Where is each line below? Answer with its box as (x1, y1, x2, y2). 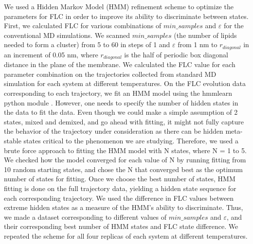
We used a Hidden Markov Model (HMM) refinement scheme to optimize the (4, 1, 234, 11)
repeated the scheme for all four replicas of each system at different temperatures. (4, 230, 248, 241)
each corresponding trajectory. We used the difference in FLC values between (4, 192, 234, 203)
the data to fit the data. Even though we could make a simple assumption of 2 (4, 107, 238, 117)
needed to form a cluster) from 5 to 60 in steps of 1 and (4, 39, 170, 50)
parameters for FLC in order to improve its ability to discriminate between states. (4, 11, 249, 21)
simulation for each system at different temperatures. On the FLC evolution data (4, 78, 246, 88)
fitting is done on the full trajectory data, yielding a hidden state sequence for (4, 183, 236, 193)
